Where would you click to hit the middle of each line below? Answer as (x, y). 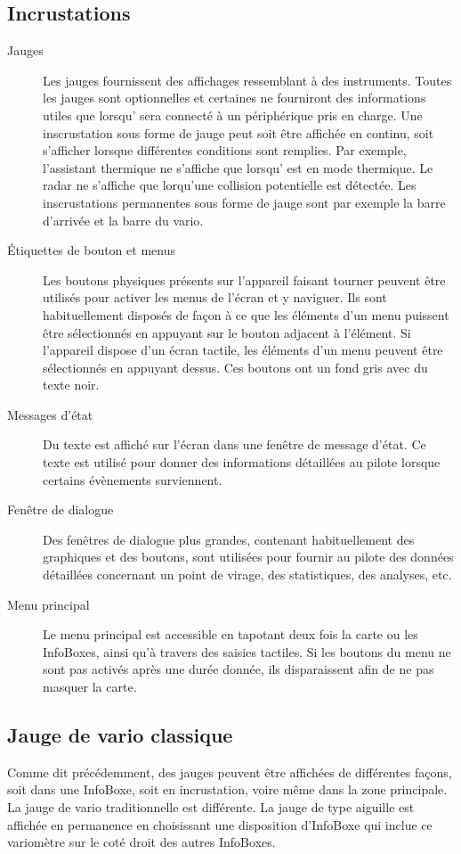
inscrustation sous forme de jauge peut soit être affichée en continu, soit (239, 132)
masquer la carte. (90, 687)
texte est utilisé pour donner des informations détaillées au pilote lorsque (242, 462)
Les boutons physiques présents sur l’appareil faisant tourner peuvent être (244, 279)
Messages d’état (50, 414)
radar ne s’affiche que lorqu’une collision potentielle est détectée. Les (230, 185)
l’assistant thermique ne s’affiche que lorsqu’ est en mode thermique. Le (238, 167)
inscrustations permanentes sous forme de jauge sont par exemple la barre (244, 202)
